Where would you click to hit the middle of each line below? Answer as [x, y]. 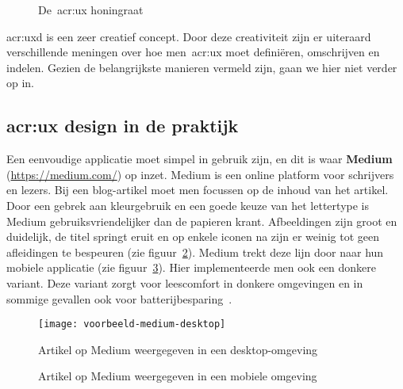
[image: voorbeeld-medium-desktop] [132, 324]
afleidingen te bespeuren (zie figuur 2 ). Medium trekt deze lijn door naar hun [195, 252]
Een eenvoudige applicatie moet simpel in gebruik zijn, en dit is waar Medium [200, 159]
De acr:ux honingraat [91, 10]
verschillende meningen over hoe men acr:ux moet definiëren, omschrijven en [193, 52]
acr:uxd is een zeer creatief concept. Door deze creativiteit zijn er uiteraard [189, 36]
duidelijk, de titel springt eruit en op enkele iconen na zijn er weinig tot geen [193, 236]
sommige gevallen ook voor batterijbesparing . [119, 298]
